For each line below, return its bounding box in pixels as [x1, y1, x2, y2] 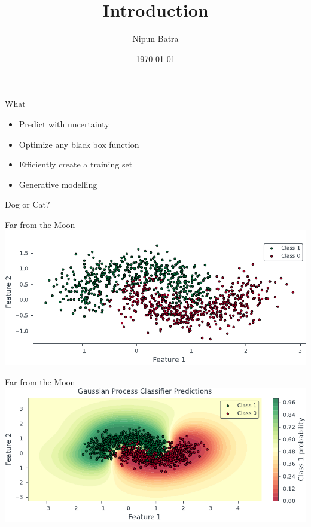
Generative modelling [19, 178, 97, 190]
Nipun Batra [132, 32, 179, 45]
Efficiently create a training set [19, 158, 133, 170]
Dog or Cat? [5, 198, 50, 211]
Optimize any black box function [19, 138, 139, 150]
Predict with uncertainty [19, 117, 109, 130]
